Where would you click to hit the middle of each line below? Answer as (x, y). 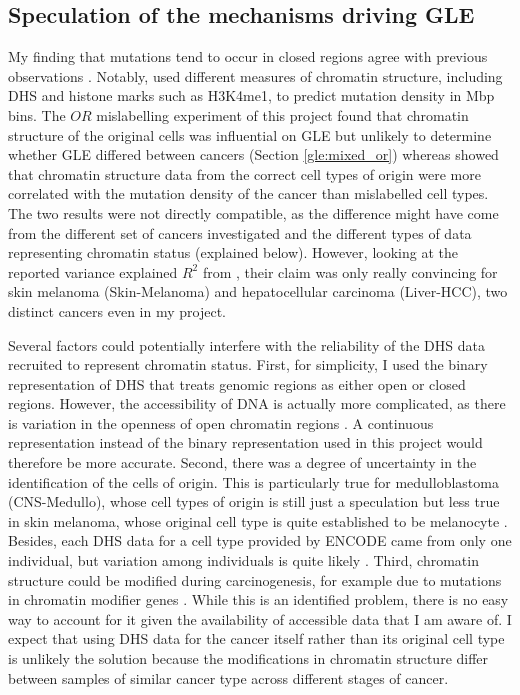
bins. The (37, 114)
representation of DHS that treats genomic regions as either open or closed (237, 383)
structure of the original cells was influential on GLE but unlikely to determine (250, 134)
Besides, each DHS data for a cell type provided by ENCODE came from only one (260, 540)
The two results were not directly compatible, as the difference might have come (253, 212)
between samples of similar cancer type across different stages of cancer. (228, 677)
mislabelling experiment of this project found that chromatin (282, 114)
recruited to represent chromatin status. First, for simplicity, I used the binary (248, 364)
